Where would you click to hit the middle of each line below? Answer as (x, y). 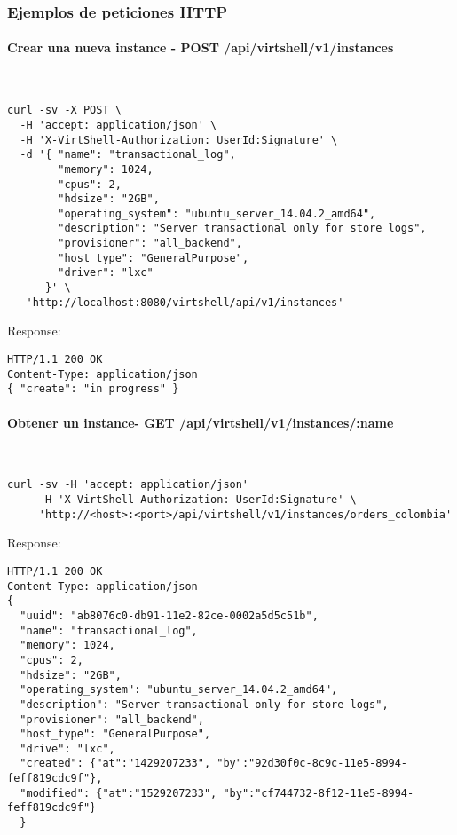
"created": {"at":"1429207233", (115, 764)
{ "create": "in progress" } (93, 389)
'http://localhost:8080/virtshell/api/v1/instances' (185, 302)
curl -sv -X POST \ (64, 110)
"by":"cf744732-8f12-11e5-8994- (319, 793)
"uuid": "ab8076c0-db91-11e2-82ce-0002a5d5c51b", (169, 615)
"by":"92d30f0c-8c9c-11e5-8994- (312, 764)
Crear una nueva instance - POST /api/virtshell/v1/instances (201, 47)
